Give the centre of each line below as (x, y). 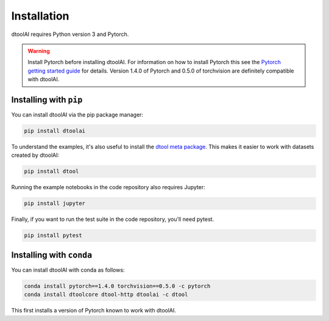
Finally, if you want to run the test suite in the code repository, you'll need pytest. (113, 219)
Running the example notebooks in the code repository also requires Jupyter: (108, 187)
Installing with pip (47, 100)
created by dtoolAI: (35, 155)
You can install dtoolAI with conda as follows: (68, 270)
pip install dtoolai (55, 131)
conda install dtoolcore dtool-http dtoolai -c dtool (106, 295)
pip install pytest (53, 236)
